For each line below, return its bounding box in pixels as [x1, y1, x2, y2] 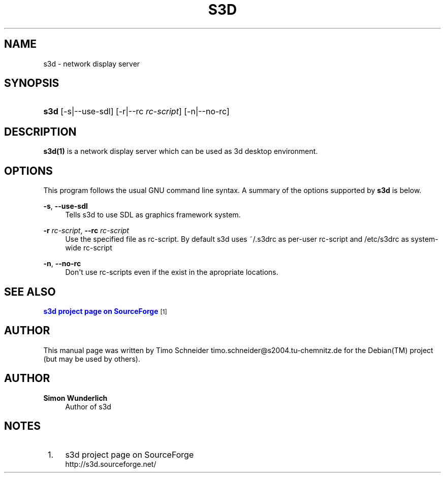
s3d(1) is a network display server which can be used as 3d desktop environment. [43, 147, 318, 156]
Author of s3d [65, 402, 111, 411]
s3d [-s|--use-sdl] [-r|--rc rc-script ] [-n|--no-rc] [43, 106, 230, 117]
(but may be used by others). [43, 354, 140, 363]
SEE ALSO [4, 285, 56, 298]
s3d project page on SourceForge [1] [43, 306, 167, 315]
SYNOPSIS [4, 77, 59, 90]
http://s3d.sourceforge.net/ [65, 459, 156, 468]
